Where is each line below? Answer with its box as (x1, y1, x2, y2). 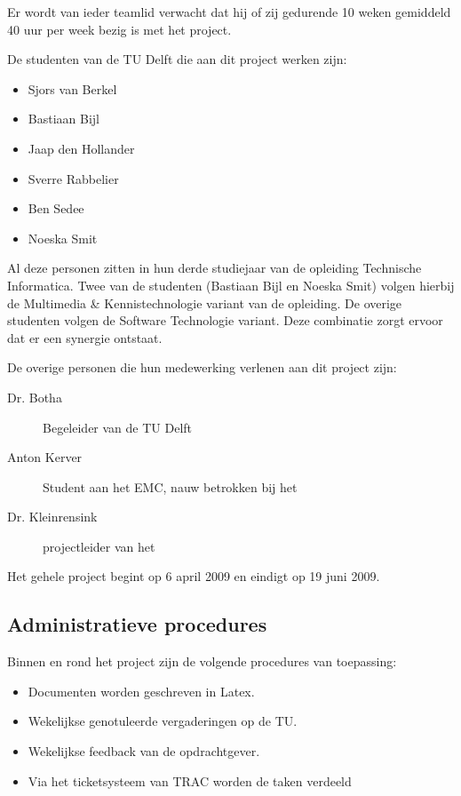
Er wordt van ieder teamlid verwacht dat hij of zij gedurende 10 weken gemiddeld (7, 3, 451, 20)
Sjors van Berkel (28, 79, 117, 98)
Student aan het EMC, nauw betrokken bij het (43, 477, 298, 496)
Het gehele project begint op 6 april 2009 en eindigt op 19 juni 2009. (7, 567, 380, 585)
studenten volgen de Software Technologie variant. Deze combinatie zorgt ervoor (7, 311, 443, 330)
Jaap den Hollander (28, 139, 135, 157)
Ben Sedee (28, 199, 84, 218)
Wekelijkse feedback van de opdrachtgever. (28, 742, 260, 760)
